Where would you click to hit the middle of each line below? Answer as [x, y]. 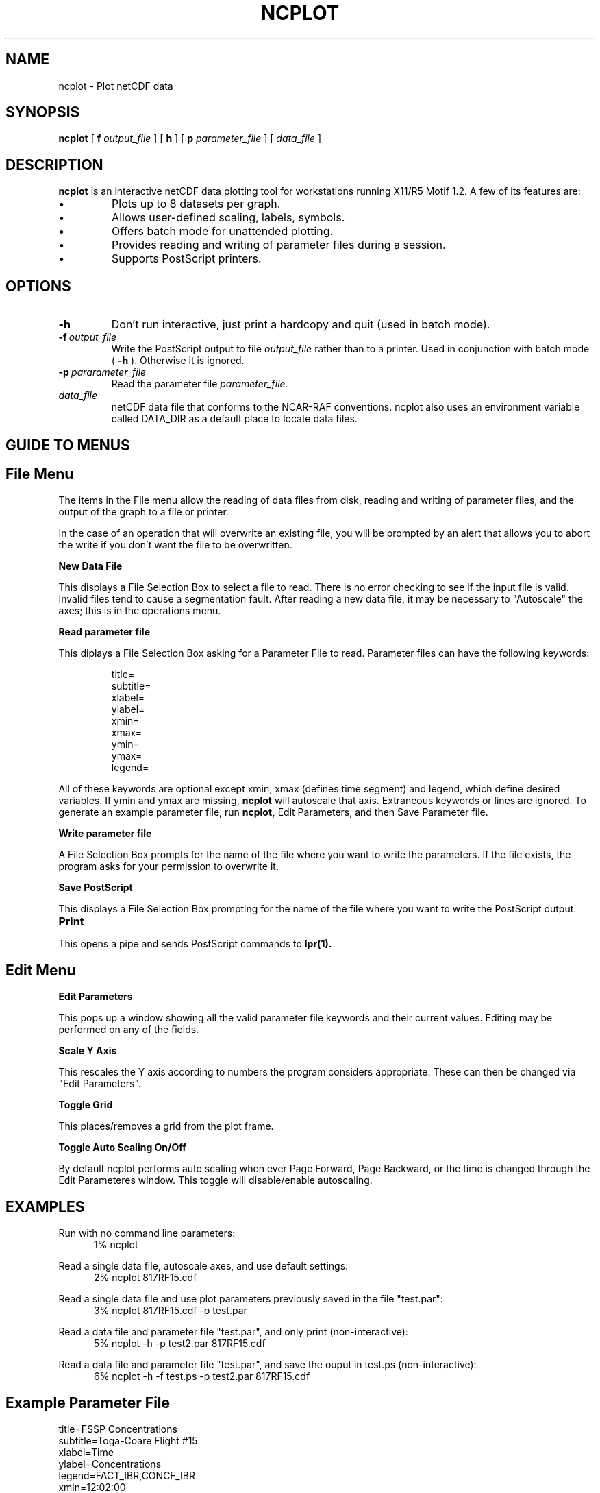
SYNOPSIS [43, 112]
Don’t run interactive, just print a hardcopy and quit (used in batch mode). [301, 325]
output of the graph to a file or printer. [143, 512]
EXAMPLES [45, 1206]
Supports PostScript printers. [187, 259]
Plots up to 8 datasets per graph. [196, 204]
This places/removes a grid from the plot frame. [166, 1126]
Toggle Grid [86, 1105]
